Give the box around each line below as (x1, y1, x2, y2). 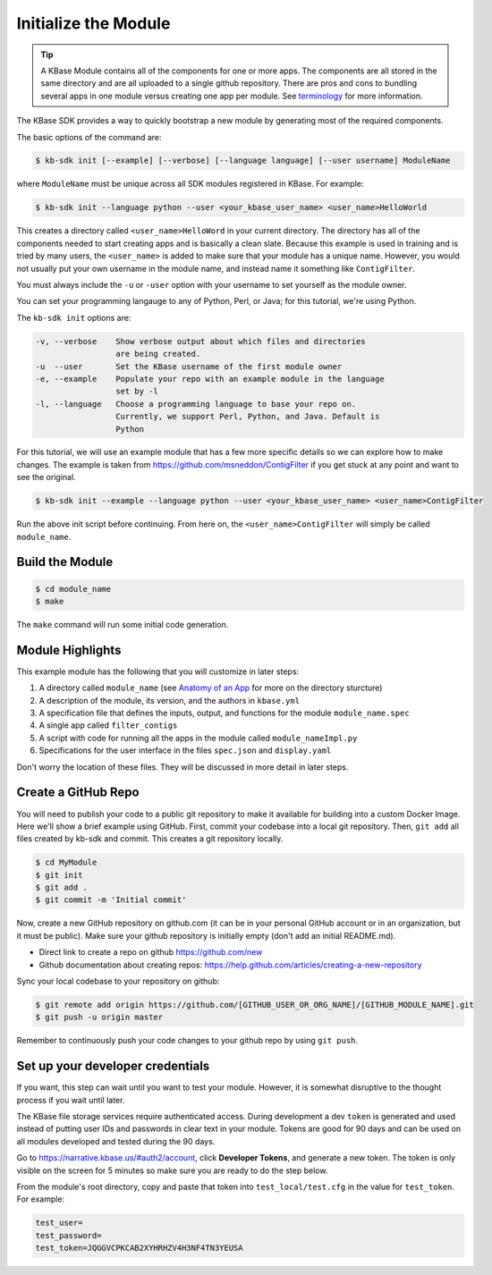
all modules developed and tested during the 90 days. (16, 1136, 216, 1146)
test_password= (35, 1230, 102, 1240)
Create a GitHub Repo (16, 785, 140, 800)
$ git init (35, 870, 83, 880)
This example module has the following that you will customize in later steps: (16, 666, 300, 677)
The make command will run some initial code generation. (16, 620, 229, 629)
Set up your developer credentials (16, 1059, 210, 1074)
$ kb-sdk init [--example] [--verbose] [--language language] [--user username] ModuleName (35, 156, 451, 165)
